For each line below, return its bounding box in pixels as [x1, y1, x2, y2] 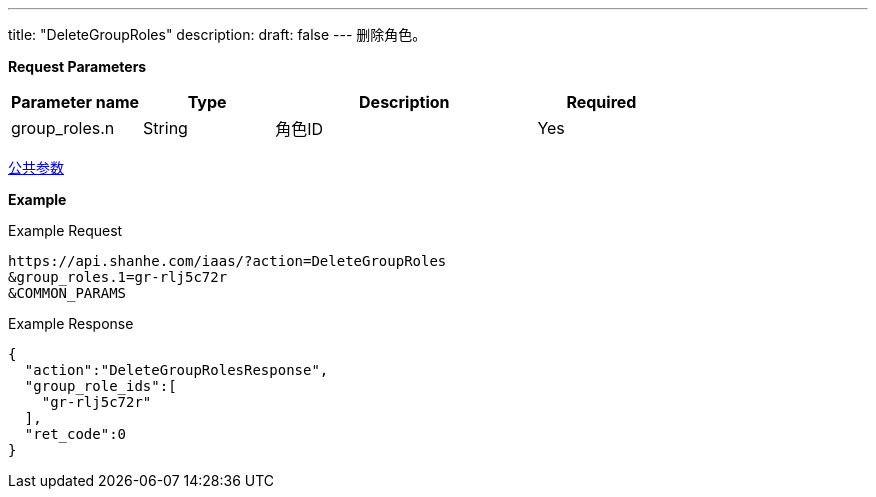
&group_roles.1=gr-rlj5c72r [8, 269, 228, 285]
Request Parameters [8, 58, 147, 75]
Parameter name [11, 92, 140, 112]
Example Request [8, 222, 123, 239]
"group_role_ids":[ [24, 378, 177, 394]
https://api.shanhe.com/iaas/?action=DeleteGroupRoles [8, 253, 447, 269]
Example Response [8, 315, 134, 332]
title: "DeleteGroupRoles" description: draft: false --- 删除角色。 [8, 26, 427, 43]
